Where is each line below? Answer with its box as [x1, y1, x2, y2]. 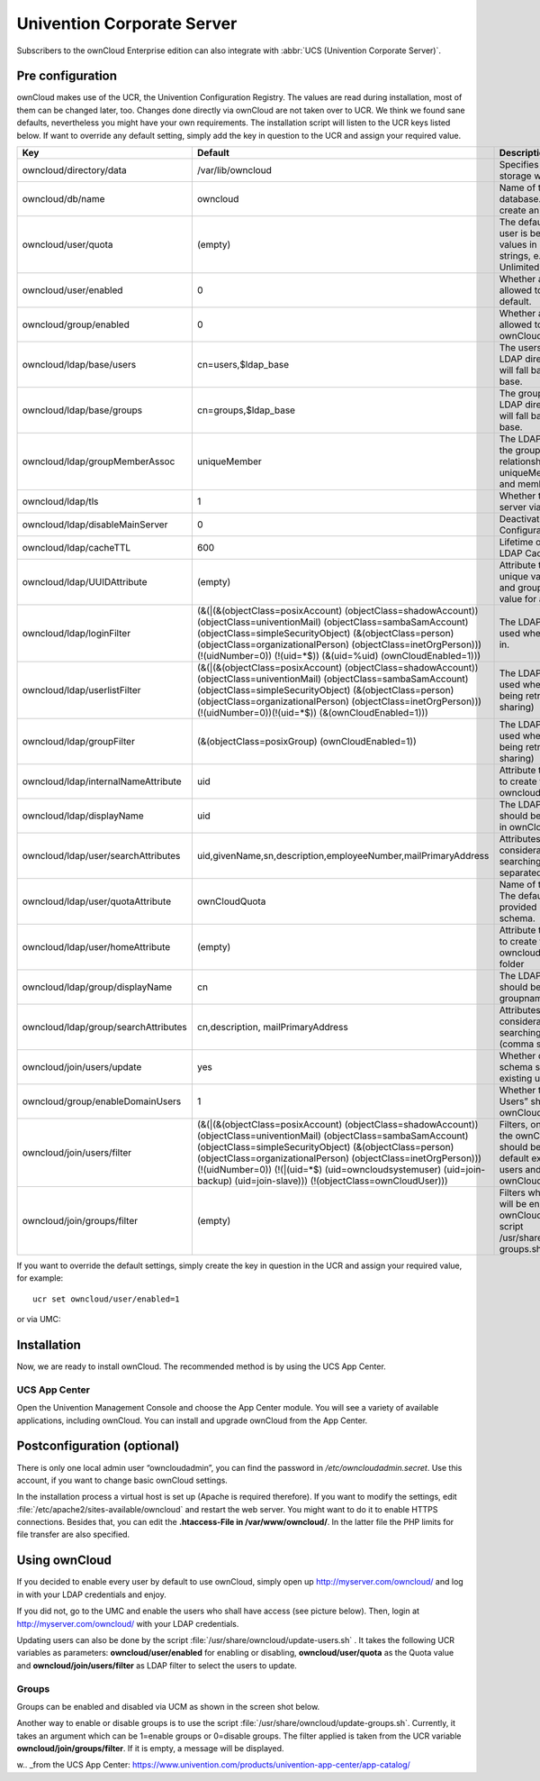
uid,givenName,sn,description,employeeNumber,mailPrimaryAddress [196, 850, 490, 863]
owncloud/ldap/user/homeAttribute [22, 941, 171, 954]
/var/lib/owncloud [196, 164, 272, 177]
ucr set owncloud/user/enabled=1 [32, 1293, 180, 1304]
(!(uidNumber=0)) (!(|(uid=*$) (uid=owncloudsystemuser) [196, 1164, 442, 1176]
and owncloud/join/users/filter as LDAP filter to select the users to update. [16, 1659, 297, 1671]
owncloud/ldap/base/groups [22, 404, 143, 416]
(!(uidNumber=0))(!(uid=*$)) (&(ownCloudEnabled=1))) [196, 707, 429, 719]
